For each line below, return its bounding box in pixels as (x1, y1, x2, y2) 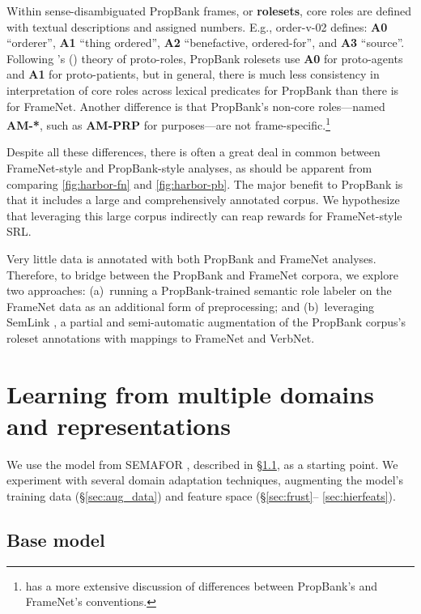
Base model (6, 527, 105, 552)
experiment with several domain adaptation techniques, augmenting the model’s (6, 471, 403, 488)
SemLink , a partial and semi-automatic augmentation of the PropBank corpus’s (6, 313, 406, 330)
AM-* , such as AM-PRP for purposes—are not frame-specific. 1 (6, 114, 330, 133)
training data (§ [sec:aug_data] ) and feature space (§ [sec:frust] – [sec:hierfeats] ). (6, 488, 396, 505)
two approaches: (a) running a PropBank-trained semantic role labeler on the (6, 282, 392, 299)
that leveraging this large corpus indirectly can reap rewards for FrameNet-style (6, 207, 402, 224)
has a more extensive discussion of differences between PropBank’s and (25, 577, 378, 594)
